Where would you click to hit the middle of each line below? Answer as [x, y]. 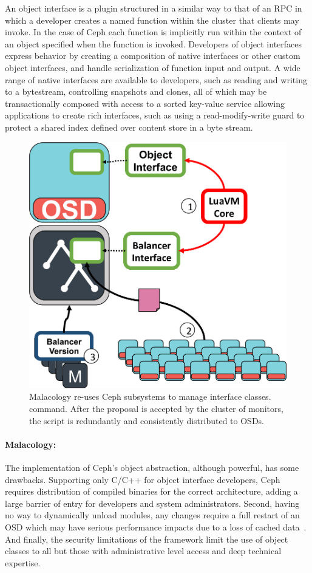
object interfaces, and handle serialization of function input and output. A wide [153, 67]
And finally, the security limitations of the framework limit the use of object [147, 539]
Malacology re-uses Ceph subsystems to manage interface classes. [150, 396]
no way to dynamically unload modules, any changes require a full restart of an [152, 515]
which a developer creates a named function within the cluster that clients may [152, 20]
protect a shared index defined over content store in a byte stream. [129, 127]
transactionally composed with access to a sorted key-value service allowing [145, 103]
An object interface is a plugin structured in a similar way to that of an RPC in [154, 8]
